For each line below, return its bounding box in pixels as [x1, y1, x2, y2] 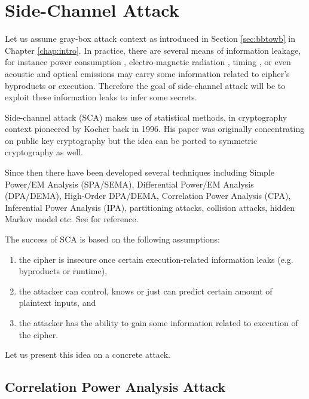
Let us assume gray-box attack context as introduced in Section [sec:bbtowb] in [5, 32, 295, 45]
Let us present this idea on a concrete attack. [5, 348, 170, 361]
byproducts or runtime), [19, 265, 108, 277]
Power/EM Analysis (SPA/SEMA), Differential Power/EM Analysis [5, 177, 254, 190]
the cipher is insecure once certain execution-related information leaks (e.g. [19, 253, 293, 265]
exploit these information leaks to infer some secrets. [5, 91, 197, 103]
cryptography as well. [5, 146, 83, 158]
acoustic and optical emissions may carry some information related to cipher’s [5, 67, 290, 79]
